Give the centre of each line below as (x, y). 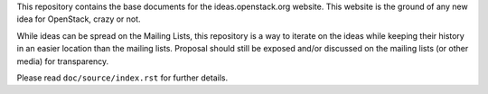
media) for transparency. (63, 61)
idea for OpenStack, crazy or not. (79, 19)
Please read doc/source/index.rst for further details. (122, 78)
